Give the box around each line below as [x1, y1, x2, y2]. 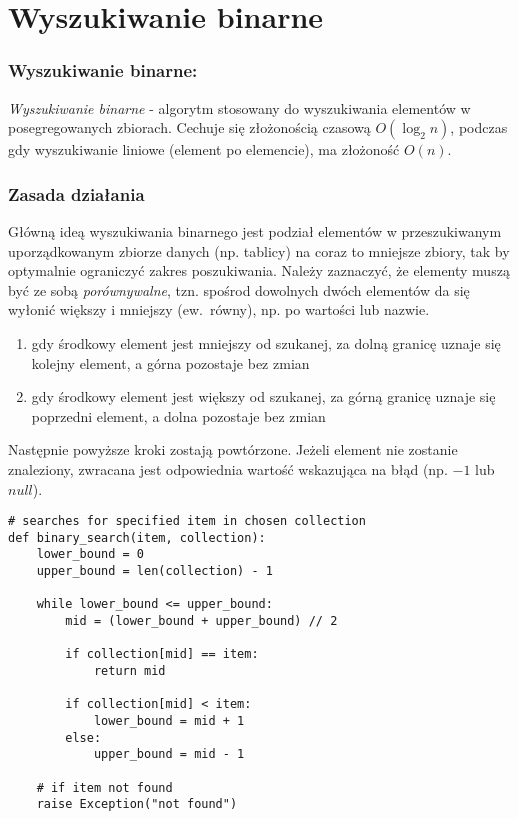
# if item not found [36, 780, 173, 795]
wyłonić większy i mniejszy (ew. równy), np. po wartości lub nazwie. [8, 299, 430, 320]
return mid [93, 664, 166, 679]
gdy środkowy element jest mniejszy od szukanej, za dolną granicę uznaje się [31, 332, 501, 353]
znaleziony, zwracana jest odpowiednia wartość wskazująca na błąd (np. [8, 458, 448, 479]
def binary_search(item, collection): [8, 530, 266, 545]
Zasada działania [8, 181, 145, 206]
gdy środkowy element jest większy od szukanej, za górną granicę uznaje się [31, 386, 496, 407]
